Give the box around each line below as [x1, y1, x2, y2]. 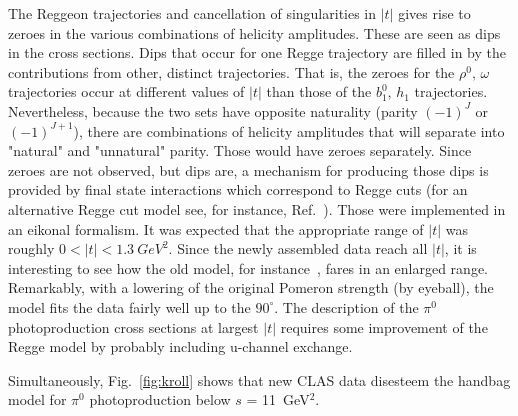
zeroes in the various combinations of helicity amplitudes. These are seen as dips [8, 22, 501, 43]
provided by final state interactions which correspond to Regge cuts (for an [8, 179, 468, 200]
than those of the [266, 81, 372, 102]
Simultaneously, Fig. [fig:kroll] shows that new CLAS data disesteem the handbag [8, 369, 511, 390]
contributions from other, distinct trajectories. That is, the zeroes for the [8, 61, 455, 82]
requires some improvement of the [280, 316, 488, 337]
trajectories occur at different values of [8, 81, 245, 102]
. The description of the [274, 296, 419, 317]
